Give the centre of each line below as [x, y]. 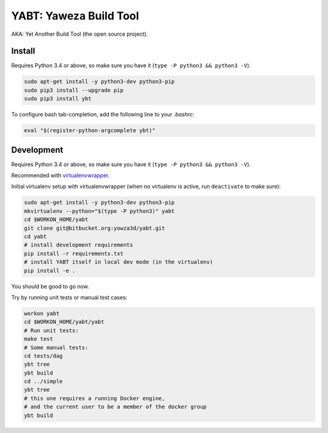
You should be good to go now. [50, 286]
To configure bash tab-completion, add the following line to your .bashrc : [103, 115]
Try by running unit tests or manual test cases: [69, 297]
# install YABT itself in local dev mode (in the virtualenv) [118, 262]
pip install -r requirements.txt [74, 253]
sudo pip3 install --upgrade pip [74, 90]
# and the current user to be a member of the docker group [115, 407]
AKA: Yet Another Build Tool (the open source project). [80, 34]
